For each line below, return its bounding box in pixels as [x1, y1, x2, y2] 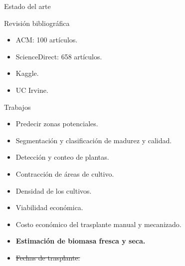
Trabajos [4, 101, 31, 112]
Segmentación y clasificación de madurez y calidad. [15, 135, 172, 145]
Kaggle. [15, 68, 39, 78]
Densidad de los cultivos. [15, 185, 92, 196]
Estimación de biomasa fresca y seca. [15, 236, 146, 246]
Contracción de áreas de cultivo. [15, 168, 114, 179]
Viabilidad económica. [15, 202, 83, 213]
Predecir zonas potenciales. [15, 118, 98, 129]
